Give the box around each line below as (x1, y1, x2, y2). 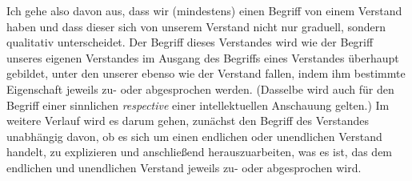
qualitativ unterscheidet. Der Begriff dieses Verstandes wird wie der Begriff (6, 34, 374, 50)
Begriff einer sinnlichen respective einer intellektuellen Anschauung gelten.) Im (6, 96, 390, 113)
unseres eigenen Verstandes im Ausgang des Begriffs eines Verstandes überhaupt (6, 49, 399, 66)
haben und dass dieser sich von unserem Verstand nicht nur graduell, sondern (6, 18, 386, 34)
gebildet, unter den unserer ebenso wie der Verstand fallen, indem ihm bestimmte (6, 65, 406, 82)
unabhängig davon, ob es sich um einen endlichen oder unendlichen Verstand (6, 127, 382, 144)
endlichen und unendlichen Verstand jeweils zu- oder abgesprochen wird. (6, 159, 362, 175)
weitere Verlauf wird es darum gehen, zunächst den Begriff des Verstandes (6, 112, 370, 129)
